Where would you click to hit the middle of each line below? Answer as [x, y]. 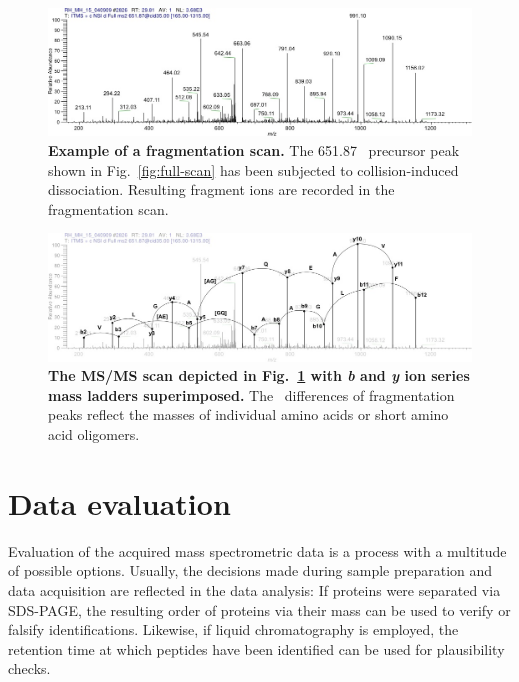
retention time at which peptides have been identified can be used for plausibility [256, 648]
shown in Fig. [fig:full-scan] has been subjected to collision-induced [253, 169]
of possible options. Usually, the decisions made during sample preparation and [250, 570]
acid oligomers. [94, 434]
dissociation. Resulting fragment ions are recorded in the [221, 189]
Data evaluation [119, 502]
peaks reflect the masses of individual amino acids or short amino [248, 414]
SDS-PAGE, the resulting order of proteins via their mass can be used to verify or [259, 609]
